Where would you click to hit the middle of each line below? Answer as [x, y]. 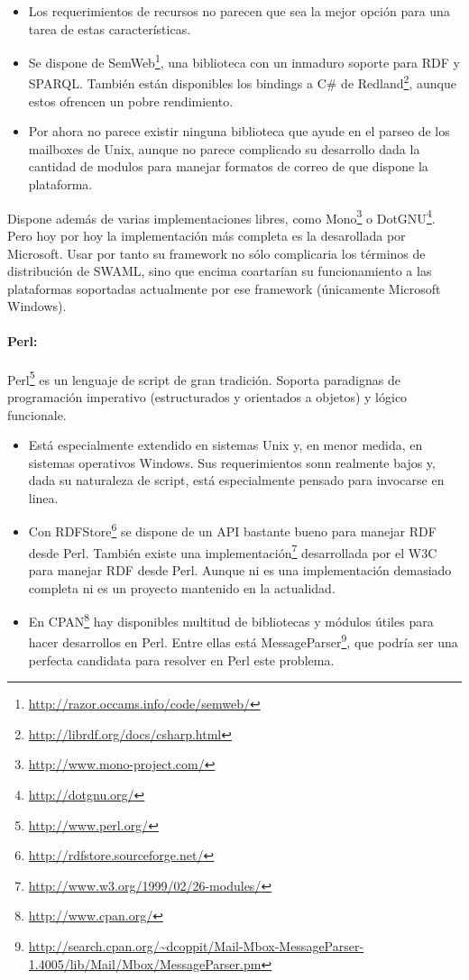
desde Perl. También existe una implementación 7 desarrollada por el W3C [233, 551]
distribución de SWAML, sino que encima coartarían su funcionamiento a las [220, 271]
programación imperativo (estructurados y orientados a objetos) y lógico [207, 396]
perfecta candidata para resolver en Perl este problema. [181, 659]
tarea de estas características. [110, 28]
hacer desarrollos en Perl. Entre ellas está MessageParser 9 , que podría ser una [243, 641]
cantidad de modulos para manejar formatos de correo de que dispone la [228, 166]
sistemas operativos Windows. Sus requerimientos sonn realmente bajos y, [232, 462]
